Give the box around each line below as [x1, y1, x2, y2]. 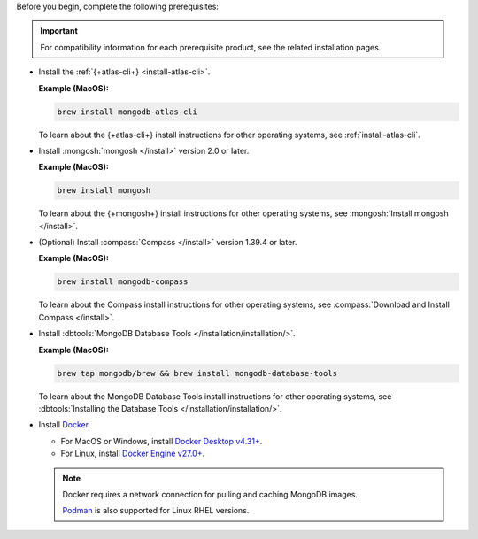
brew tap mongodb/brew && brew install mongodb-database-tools [57, 368, 338, 378]
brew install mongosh [57, 186, 151, 196]
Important [40, 26, 79, 36]
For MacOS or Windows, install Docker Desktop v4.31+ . [60, 435, 263, 446]
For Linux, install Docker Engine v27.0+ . [60, 448, 205, 459]
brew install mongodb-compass [57, 277, 189, 287]
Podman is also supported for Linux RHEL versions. [62, 505, 250, 516]
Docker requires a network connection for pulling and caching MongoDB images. [62, 489, 358, 499]
